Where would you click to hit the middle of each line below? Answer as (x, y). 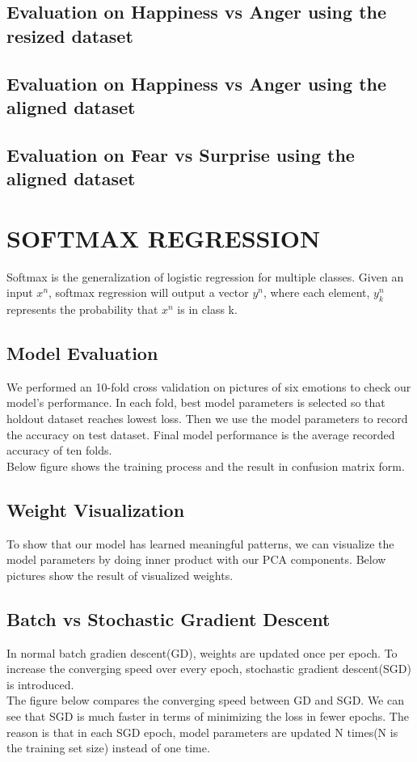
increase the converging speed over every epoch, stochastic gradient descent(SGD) (209, 669)
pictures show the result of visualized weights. (120, 575)
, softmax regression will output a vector (149, 292)
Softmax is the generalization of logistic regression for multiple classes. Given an (205, 276)
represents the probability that (82, 309)
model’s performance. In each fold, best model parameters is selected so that (196, 402)
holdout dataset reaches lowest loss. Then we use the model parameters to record (207, 419)
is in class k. (207, 309)
